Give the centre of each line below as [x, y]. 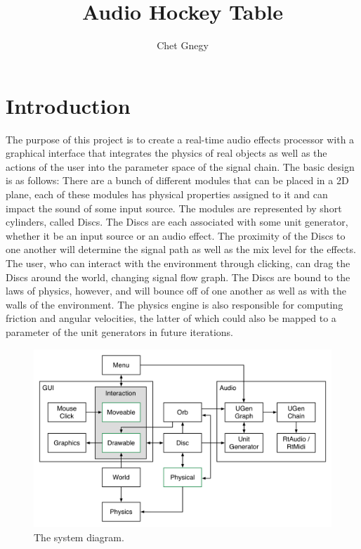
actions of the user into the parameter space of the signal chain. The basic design [180, 166]
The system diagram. [79, 537]
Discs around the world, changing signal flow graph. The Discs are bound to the [178, 277]
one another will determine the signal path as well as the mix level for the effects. [181, 249]
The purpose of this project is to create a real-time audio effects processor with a [180, 139]
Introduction [68, 105]
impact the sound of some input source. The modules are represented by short [174, 208]
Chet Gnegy [183, 45]
